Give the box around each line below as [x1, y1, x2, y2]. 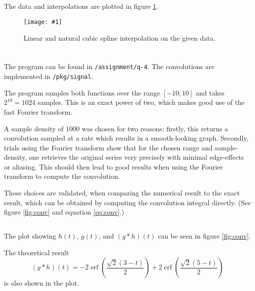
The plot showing [4, 231, 56, 241]
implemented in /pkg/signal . [4, 71, 93, 81]
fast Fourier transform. [4, 106, 72, 117]
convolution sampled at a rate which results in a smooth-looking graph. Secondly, [4, 133, 249, 143]
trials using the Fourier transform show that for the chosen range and [4, 142, 213, 152]
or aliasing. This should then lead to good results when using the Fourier [4, 161, 223, 171]
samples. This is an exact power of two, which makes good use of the [37, 97, 245, 107]
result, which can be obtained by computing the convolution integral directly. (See [4, 197, 251, 207]
